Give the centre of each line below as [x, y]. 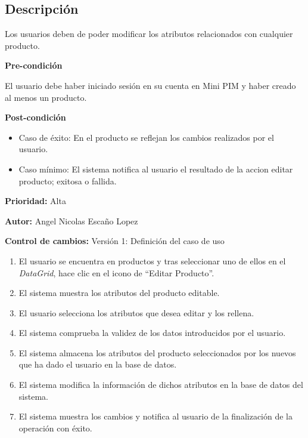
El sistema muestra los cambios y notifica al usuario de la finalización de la [155, 416]
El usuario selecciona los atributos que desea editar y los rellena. [136, 312]
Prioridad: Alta [35, 201]
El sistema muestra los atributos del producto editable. [119, 293]
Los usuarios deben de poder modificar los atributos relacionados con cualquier [149, 34]
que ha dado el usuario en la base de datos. [98, 364]
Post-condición [35, 117]
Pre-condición [34, 65]
